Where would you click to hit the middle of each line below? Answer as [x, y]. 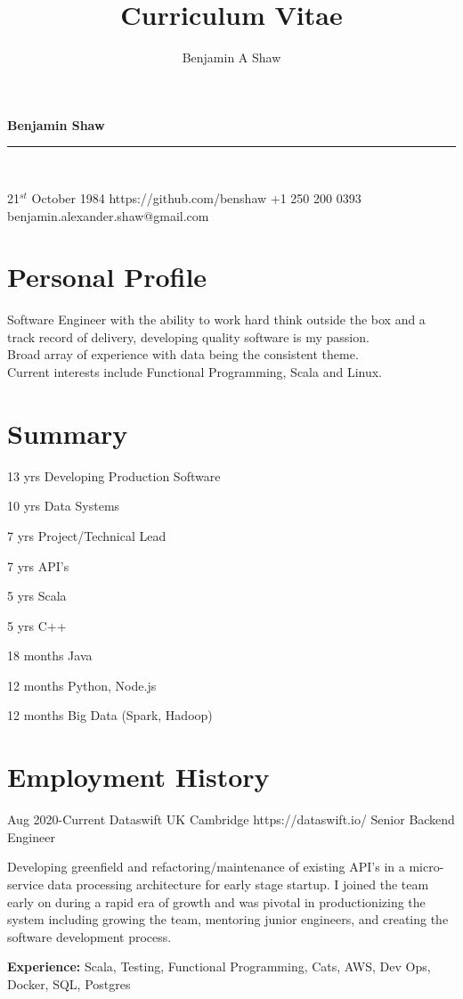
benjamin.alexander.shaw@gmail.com [108, 215]
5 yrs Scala [37, 596]
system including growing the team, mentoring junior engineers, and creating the [228, 919]
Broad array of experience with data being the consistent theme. [183, 354]
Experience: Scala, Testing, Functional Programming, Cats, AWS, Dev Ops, [219, 966]
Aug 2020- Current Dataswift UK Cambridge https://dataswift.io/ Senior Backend [231, 819]
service [25, 884]
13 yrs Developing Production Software [114, 475]
